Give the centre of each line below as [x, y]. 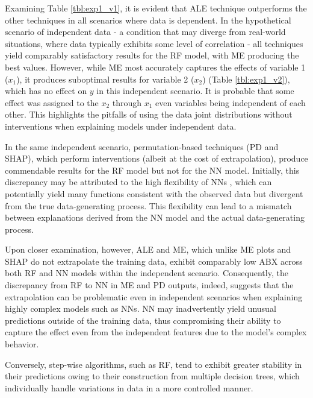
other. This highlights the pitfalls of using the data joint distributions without [149, 114]
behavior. [22, 344]
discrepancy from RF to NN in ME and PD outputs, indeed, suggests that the [149, 285]
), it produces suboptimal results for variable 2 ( [105, 79]
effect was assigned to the [52, 102]
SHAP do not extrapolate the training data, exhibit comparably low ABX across [154, 261]
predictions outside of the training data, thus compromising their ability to [143, 320]
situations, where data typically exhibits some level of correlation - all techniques [154, 43]
